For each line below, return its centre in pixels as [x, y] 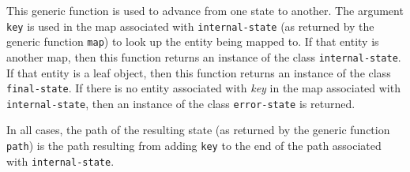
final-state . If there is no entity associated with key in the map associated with [203, 88]
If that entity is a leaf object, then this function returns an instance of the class [199, 72]
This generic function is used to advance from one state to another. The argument [205, 10]
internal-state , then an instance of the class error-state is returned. [181, 103]
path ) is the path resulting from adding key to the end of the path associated [194, 146]
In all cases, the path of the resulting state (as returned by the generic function [198, 130]
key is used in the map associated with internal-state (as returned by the [190, 26]
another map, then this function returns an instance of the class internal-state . [204, 56]
